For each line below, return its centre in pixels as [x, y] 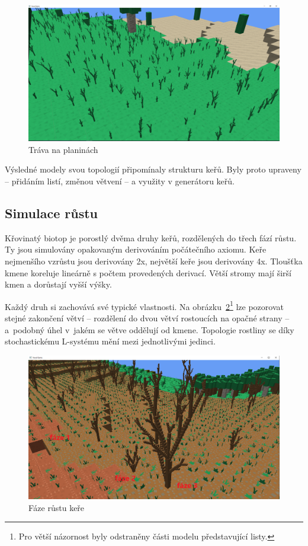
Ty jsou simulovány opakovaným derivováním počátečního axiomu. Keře [136, 249]
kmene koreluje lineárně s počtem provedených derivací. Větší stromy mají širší [148, 272]
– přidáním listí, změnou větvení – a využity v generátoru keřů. [120, 181]
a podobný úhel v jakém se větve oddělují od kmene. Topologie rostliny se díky [150, 329]
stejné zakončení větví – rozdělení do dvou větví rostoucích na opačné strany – [147, 318]
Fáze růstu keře [57, 507]
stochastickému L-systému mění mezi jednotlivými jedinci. [110, 341]
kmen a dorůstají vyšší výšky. [58, 284]
